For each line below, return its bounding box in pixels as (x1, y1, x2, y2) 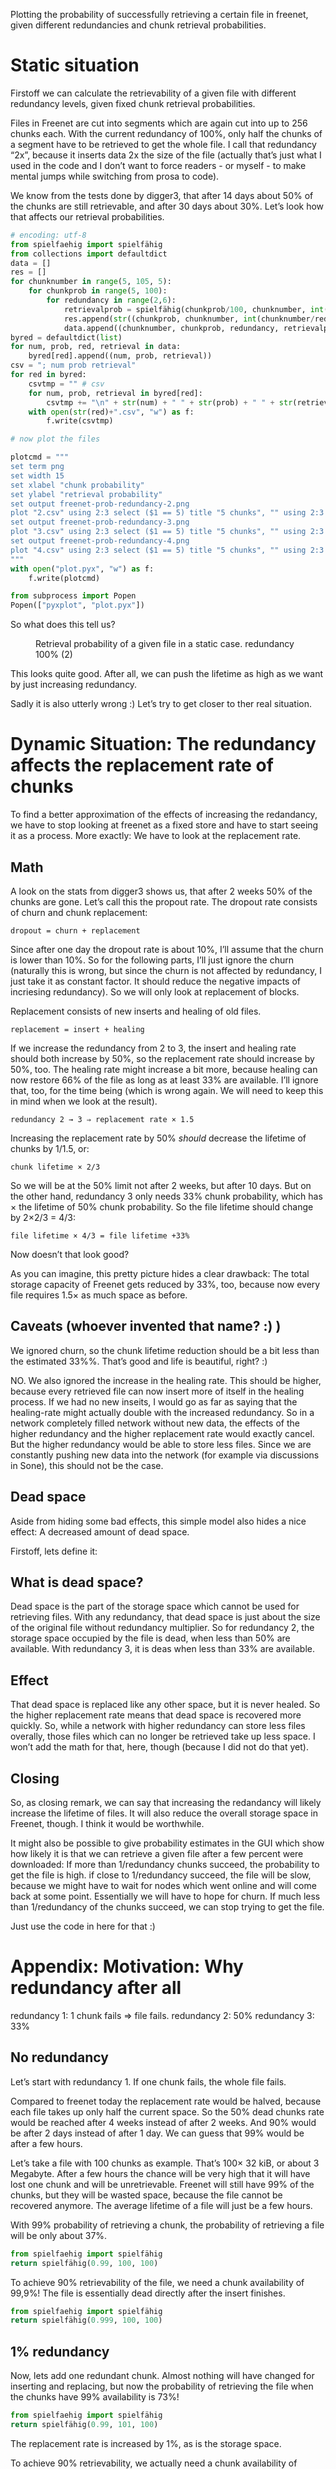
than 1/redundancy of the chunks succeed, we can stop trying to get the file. (10, 1901, 325, 1913)
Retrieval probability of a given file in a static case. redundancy (35, 638, 295, 650)
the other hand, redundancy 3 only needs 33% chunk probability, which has (10, 1190, 323, 1202)
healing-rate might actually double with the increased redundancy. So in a (10, 1406, 315, 1418)
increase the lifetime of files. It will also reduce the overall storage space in (10, 1807, 318, 1819)
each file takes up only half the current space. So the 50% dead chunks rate (10, 2105, 325, 2118)
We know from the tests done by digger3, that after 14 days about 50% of (10, 189, 314, 201)
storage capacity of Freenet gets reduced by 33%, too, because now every (10, 1278, 321, 1290)
